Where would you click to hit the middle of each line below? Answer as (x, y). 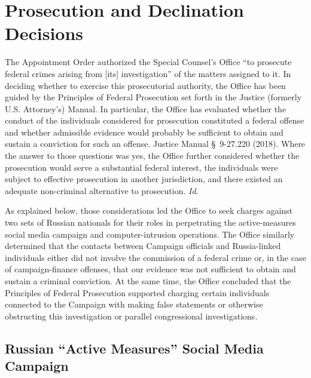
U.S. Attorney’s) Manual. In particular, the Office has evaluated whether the (146, 108)
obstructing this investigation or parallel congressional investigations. (131, 316)
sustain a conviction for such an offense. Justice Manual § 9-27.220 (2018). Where (155, 144)
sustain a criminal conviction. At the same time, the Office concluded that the (148, 281)
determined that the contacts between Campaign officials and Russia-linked (143, 246)
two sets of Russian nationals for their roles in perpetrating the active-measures (150, 222)
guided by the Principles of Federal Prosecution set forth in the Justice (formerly (153, 97)
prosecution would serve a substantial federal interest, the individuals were (141, 167)
